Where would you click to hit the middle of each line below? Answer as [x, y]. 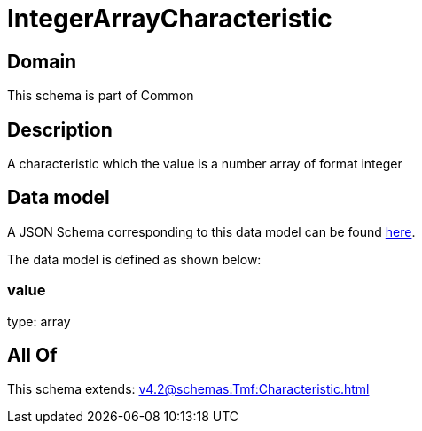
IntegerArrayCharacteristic [170, 19]
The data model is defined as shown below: [134, 259]
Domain [42, 61]
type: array [39, 321]
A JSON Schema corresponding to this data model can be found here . [211, 231]
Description [60, 129]
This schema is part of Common [101, 96]
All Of [32, 356]
